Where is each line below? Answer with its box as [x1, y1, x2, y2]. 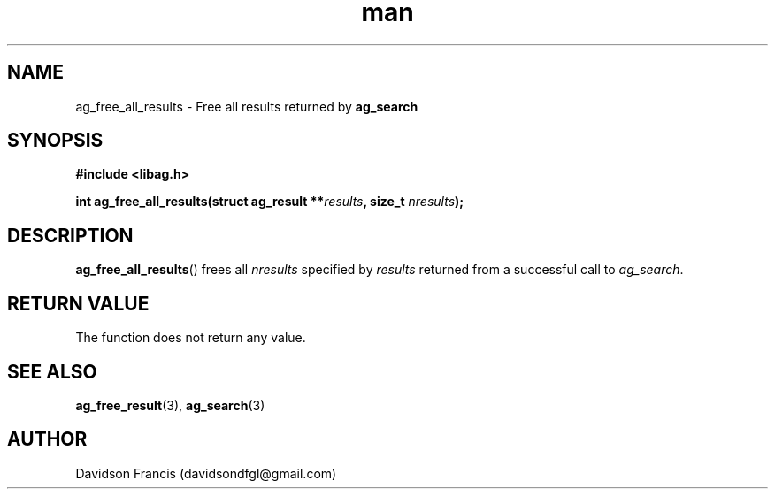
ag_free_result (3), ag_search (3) [75, 397, 265, 413]
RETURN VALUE [7, 292, 150, 315]
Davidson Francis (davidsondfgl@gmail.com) [75, 465, 337, 481]
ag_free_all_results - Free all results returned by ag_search [75, 98, 418, 114]
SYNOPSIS [7, 129, 104, 152]
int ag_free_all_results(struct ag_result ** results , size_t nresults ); [75, 194, 464, 210]
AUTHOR [7, 428, 88, 451]
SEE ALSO [7, 360, 97, 383]
